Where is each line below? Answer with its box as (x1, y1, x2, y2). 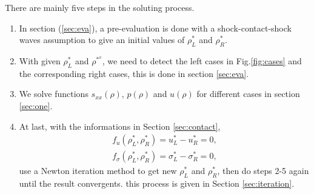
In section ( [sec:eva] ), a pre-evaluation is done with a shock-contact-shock (19, 21, 292, 34)
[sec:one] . (19, 99, 53, 112)
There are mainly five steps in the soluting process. (5, 1, 195, 13)
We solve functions (19, 87, 89, 100)
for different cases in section (196, 87, 300, 100)
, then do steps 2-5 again (217, 164, 309, 177)
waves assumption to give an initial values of (19, 33, 185, 46)
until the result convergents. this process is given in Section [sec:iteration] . (19, 177, 295, 190)
